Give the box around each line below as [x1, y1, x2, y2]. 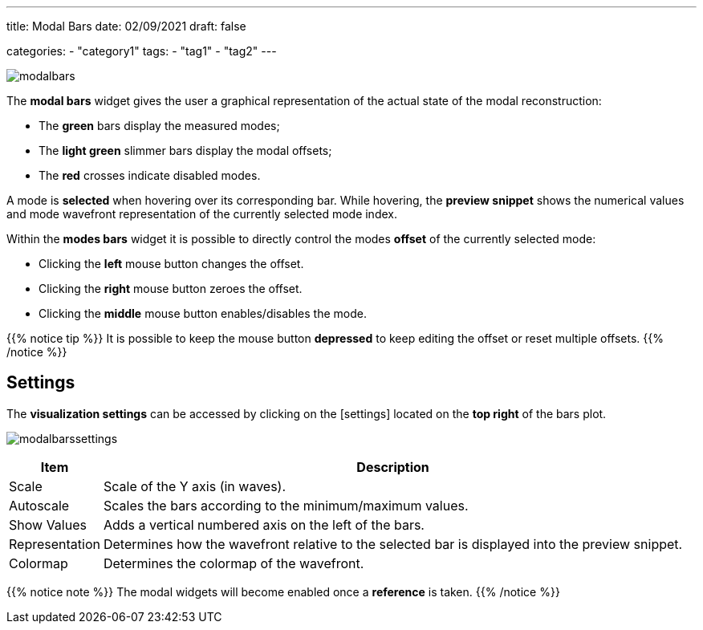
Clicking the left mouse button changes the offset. [39, 257, 304, 270]
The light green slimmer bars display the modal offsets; [39, 144, 332, 157]
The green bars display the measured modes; [39, 119, 280, 132]
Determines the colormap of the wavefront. [103, 555, 364, 571]
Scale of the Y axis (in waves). [103, 478, 286, 494]
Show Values [9, 516, 87, 533]
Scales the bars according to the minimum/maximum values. [103, 497, 469, 514]
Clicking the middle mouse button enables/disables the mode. [39, 307, 367, 320]
